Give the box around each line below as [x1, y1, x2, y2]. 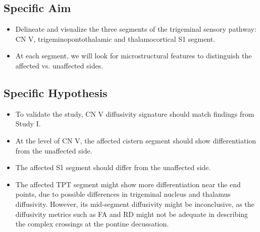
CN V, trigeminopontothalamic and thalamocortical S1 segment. [15, 33, 216, 44]
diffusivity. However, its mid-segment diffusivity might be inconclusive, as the [15, 198, 254, 209]
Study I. [15, 118, 41, 129]
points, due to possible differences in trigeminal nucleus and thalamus [15, 189, 231, 199]
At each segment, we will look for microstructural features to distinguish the [15, 50, 252, 61]
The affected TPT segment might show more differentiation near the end [15, 179, 241, 189]
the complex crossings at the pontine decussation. [15, 218, 169, 229]
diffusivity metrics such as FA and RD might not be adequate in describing [15, 208, 248, 219]
